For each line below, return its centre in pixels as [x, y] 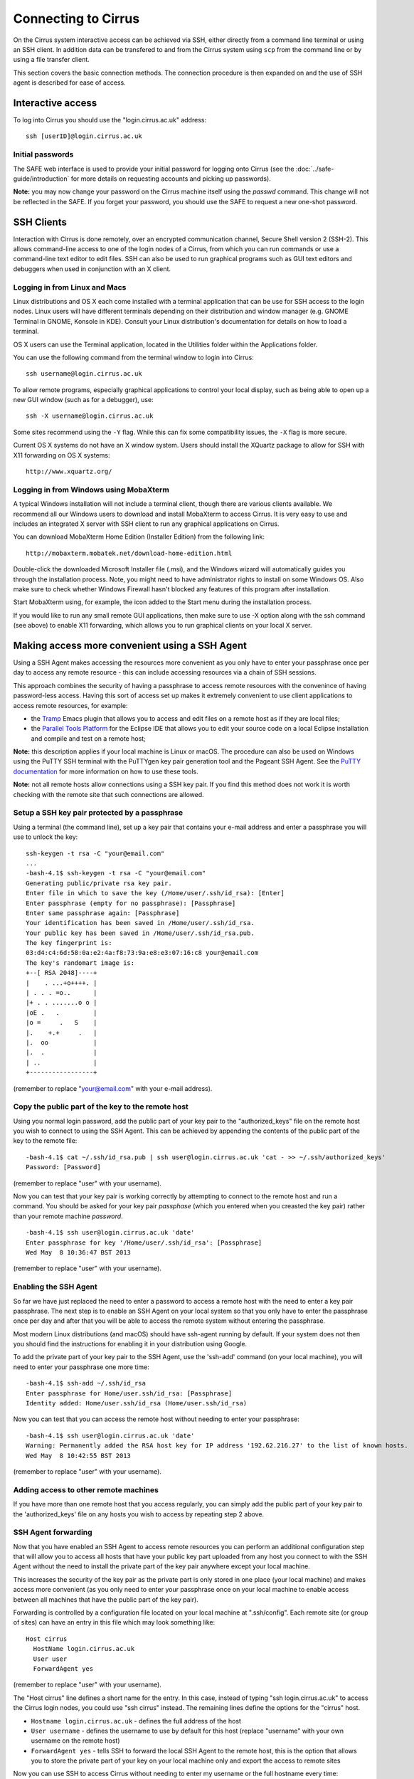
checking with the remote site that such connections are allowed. [108, 794]
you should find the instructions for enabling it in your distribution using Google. [130, 1344]
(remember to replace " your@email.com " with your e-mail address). [113, 1088]
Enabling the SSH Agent [55, 1287]
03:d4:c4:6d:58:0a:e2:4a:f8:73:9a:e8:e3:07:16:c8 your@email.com [142, 953]
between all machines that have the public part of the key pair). [106, 1599]
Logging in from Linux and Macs [70, 287]
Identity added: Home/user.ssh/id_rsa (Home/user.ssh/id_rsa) [137, 1403]
